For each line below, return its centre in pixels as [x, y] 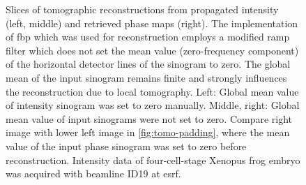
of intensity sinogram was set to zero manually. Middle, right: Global [153, 105]
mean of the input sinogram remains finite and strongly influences [146, 77]
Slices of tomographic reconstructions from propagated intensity [142, 9]
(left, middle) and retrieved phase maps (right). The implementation [152, 23]
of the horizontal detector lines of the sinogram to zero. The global [148, 64]
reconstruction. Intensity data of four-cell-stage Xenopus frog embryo [153, 160]
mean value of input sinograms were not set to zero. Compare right [149, 118]
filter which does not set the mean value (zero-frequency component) [152, 50]
